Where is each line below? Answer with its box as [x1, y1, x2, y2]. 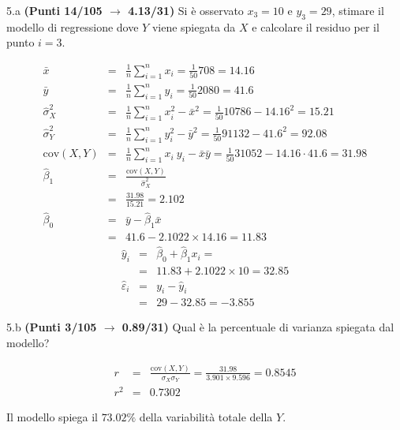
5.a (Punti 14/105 [6, 2, 103, 18]
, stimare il [331, 2, 384, 18]
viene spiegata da [151, 18, 236, 35]
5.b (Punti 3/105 [6, 319, 97, 335]
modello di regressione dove [6, 18, 139, 35]
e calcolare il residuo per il [252, 18, 379, 35]
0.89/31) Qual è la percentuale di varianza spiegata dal [121, 319, 394, 335]
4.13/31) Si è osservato [128, 2, 244, 18]
